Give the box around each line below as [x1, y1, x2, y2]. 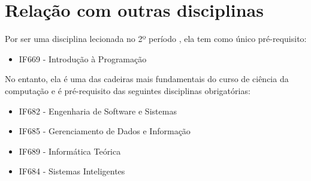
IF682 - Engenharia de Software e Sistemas [19, 104, 177, 117]
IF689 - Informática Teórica [19, 144, 121, 157]
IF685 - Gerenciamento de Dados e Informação [19, 125, 191, 137]
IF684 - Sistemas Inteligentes [19, 165, 125, 177]
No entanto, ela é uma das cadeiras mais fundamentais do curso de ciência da [5, 73, 289, 85]
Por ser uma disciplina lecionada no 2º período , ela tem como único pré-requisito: [5, 32, 307, 45]
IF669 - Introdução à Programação [19, 52, 147, 65]
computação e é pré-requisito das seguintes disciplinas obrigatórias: [5, 84, 250, 96]
